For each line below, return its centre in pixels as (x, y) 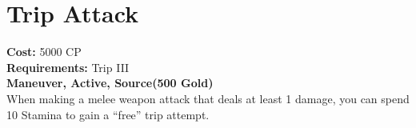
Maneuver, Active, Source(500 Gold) (110, 83)
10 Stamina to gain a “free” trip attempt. (108, 114)
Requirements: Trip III (68, 67)
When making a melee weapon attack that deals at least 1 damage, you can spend (208, 98)
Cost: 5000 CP (44, 52)
